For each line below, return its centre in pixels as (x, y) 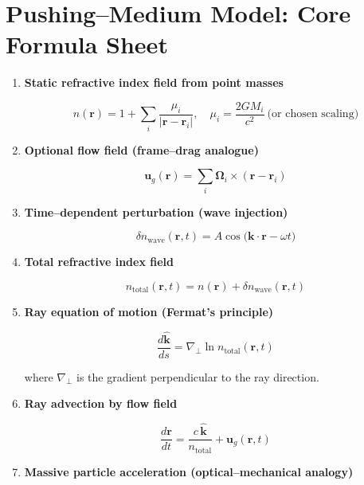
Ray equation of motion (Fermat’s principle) (149, 311)
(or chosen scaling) (313, 114)
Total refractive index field (99, 262)
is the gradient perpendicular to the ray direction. (198, 376)
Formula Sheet (87, 44)
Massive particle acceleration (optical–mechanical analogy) (189, 471)
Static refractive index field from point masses (154, 82)
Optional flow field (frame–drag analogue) (141, 149)
